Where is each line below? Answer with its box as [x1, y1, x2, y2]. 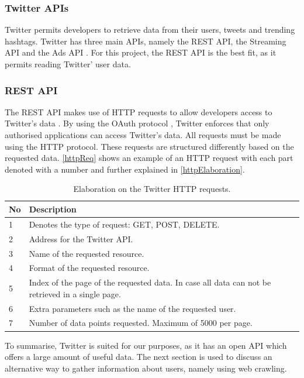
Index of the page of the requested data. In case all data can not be [29, 276, 271, 288]
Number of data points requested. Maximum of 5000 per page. [29, 317, 253, 329]
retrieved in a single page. [29, 287, 121, 300]
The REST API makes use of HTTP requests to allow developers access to [5, 105, 272, 118]
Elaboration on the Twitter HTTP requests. [73, 183, 231, 195]
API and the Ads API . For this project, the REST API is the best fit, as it [5, 46, 277, 59]
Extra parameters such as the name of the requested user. [29, 302, 236, 314]
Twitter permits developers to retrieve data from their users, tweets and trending [5, 23, 295, 36]
